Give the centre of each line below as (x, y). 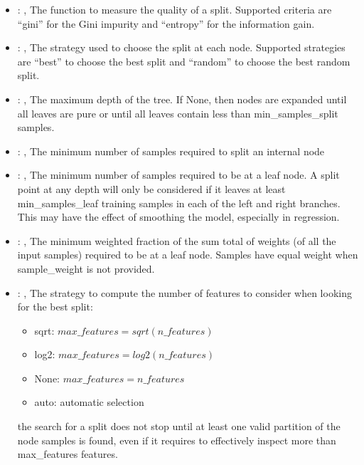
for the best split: (55, 307)
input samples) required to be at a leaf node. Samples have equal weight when (188, 255)
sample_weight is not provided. (86, 268)
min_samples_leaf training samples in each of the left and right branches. (179, 203)
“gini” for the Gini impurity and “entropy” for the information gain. (166, 23)
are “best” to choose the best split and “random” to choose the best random (184, 61)
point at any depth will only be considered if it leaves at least (151, 188)
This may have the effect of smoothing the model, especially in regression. (178, 217)
